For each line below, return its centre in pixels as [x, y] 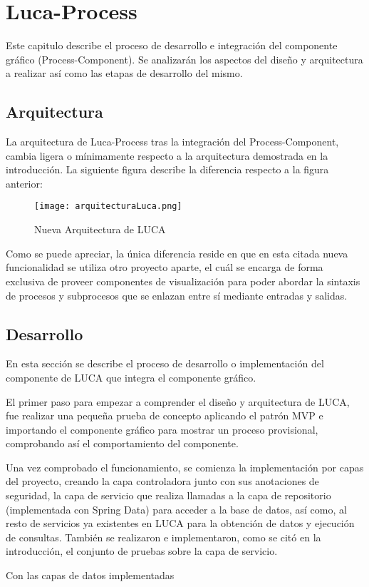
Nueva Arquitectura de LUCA [100, 229]
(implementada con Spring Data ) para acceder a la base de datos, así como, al [176, 509]
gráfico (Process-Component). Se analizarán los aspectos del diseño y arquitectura [184, 59]
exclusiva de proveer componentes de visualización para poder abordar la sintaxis [183, 281]
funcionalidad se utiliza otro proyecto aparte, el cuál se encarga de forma [165, 267]
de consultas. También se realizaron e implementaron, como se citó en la [163, 537]
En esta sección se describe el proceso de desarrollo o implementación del [165, 363]
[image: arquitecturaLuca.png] [108, 206]
